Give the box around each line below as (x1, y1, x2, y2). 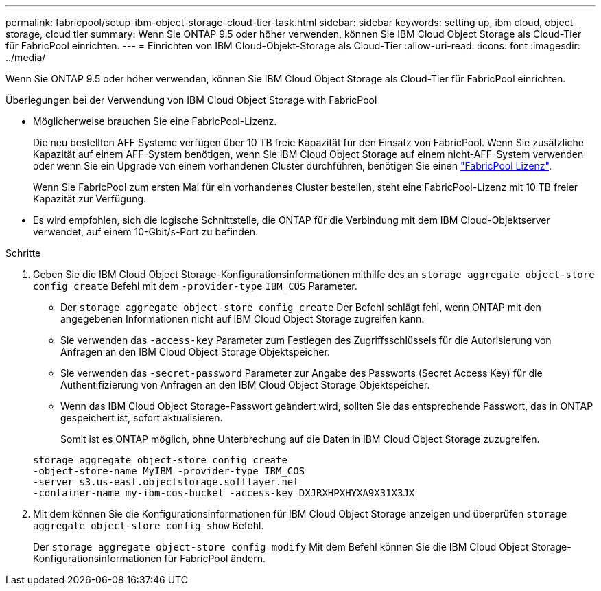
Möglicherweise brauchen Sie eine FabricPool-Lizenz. (33, 115, 277, 127)
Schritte (5, 247, 41, 259)
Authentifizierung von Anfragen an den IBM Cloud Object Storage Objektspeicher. (60, 379, 430, 391)
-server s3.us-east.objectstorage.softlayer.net (33, 476, 299, 487)
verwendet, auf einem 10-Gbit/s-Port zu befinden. (33, 226, 259, 237)
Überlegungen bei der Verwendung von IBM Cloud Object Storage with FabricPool (5, 94, 377, 106)
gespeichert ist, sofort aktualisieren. (60, 412, 223, 424)
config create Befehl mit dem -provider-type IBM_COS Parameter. (33, 280, 357, 292)
